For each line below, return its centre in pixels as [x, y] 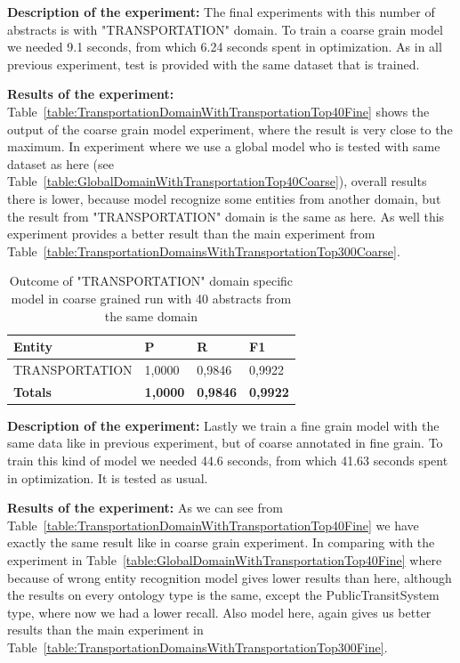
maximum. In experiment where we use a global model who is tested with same [224, 146]
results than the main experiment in [105, 630]
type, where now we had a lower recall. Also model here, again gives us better [219, 612]
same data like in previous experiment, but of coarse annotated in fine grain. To [225, 443]
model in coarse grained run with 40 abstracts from [151, 298]
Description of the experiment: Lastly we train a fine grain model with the [223, 425]
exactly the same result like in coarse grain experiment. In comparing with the [221, 542]
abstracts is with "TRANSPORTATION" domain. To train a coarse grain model [225, 29]
